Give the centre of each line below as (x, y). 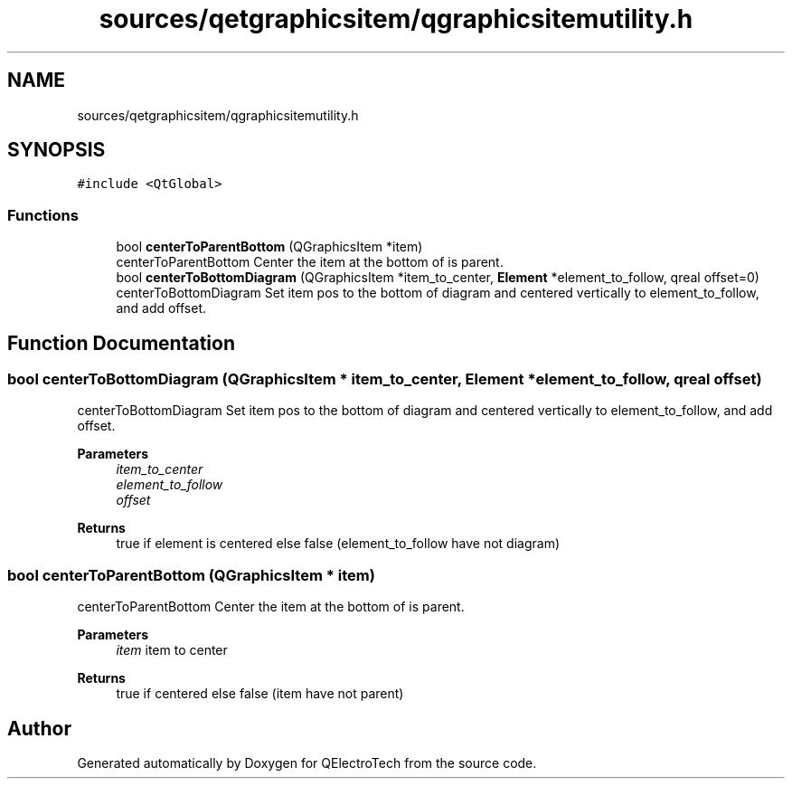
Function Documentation (121, 343)
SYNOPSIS (57, 150)
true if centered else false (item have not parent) (260, 694)
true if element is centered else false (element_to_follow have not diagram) (338, 544)
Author (39, 728)
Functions (43, 215)
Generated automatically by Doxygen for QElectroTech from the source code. (307, 763)
